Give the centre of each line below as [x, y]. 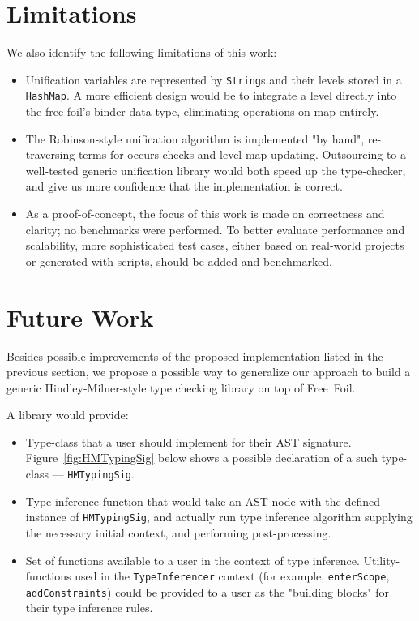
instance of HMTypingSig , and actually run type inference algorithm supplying [219, 517]
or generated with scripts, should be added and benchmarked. [179, 261]
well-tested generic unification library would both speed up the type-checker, [216, 170]
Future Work [80, 317]
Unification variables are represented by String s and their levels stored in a [214, 79]
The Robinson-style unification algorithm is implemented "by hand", [195, 138]
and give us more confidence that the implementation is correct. [184, 186]
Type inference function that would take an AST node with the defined [203, 501]
